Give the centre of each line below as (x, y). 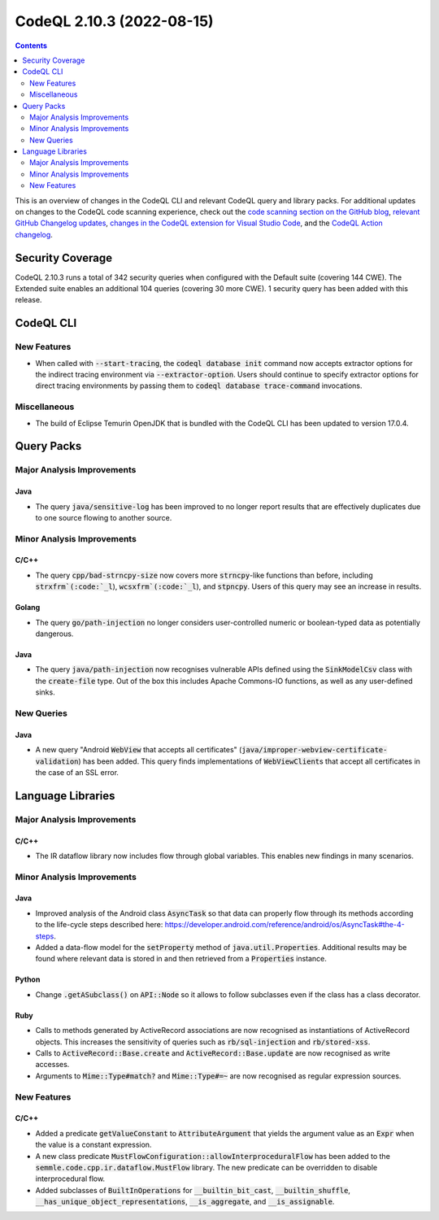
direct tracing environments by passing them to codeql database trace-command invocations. (199, 386)
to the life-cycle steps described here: (99, 925)
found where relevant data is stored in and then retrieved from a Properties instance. (181, 959)
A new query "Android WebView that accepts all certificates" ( (139, 750)
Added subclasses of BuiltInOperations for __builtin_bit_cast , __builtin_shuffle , (193, 1190)
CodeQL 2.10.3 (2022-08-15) (115, 21)
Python (28, 979)
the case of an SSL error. (77, 772)
